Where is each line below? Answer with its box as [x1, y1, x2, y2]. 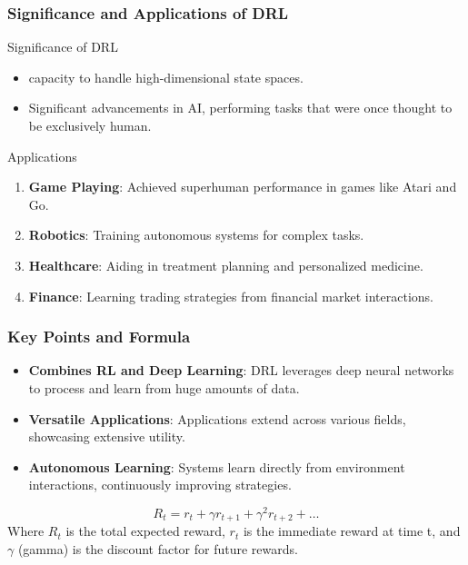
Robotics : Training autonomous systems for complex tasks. [28, 225, 364, 244]
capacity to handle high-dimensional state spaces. [28, 67, 304, 86]
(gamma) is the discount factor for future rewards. [17, 540, 298, 559]
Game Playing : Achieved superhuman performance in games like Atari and [28, 177, 457, 196]
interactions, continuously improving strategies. [28, 475, 292, 494]
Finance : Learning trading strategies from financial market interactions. [28, 286, 434, 305]
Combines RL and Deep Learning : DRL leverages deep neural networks [28, 361, 454, 380]
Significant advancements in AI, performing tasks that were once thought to [28, 98, 453, 117]
